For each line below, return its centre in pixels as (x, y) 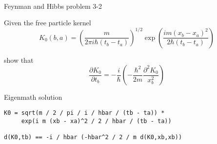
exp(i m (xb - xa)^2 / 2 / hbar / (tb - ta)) (96, 121)
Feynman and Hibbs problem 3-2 (53, 6)
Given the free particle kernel (48, 22)
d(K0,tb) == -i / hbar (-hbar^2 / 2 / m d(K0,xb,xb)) (93, 137)
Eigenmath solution (33, 97)
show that (19, 60)
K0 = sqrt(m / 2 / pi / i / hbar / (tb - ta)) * (84, 113)
